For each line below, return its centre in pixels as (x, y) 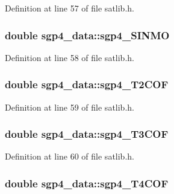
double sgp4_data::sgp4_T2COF (87, 84)
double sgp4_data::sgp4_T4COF (87, 183)
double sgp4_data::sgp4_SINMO (87, 35)
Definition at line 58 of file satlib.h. (70, 57)
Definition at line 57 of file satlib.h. (70, 8)
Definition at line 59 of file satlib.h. (70, 107)
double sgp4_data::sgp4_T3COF (87, 134)
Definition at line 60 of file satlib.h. (70, 156)
